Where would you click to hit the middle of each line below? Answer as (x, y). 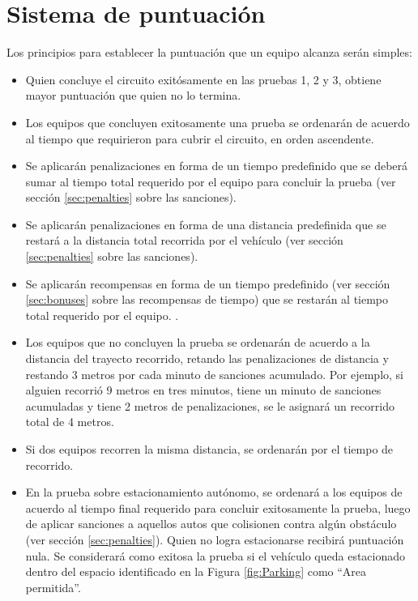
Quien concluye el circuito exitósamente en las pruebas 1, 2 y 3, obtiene (203, 79)
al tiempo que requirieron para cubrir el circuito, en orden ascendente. (200, 138)
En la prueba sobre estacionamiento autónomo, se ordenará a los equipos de (214, 492)
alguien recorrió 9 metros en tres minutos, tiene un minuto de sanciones (203, 390)
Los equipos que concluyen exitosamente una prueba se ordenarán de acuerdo (218, 122)
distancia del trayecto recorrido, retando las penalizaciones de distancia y (207, 358)
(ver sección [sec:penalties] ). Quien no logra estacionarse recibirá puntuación (215, 539)
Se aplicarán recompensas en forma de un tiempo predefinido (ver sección (208, 283)
